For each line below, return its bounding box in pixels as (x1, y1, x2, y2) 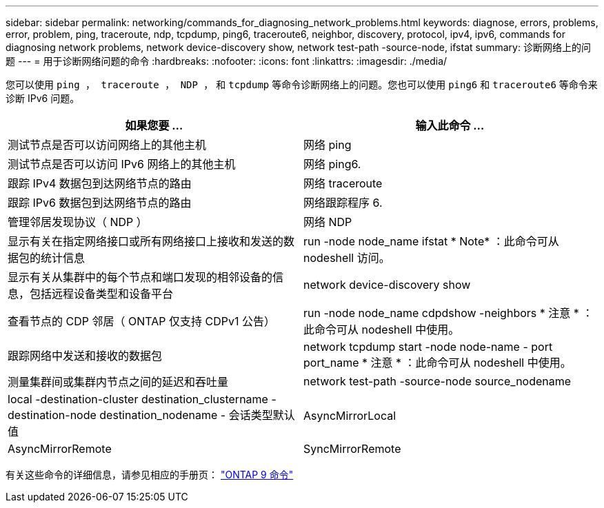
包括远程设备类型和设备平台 (30, 287, 174, 301)
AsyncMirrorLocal (303, 409, 396, 423)
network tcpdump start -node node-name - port (303, 340, 553, 354)
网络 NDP (303, 215, 352, 229)
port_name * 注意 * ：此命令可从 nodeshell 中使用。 (303, 356, 572, 369)
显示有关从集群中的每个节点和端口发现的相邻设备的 (8, 270, 273, 284)
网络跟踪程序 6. (303, 196, 383, 210)
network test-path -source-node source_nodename (303, 374, 572, 388)
